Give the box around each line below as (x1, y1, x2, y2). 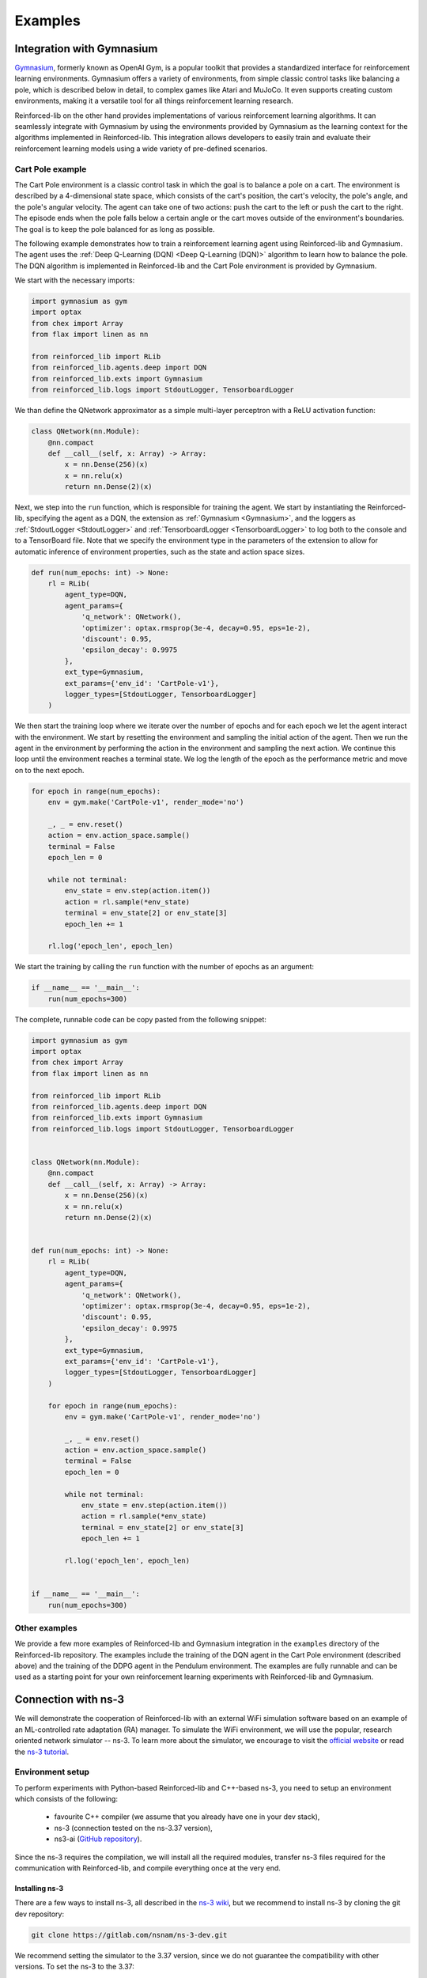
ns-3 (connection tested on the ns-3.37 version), (54, 1823, 213, 1832)
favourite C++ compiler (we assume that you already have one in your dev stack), (54, 1812, 320, 1821)
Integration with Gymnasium (14, 42, 158, 55)
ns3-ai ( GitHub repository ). (54, 1834, 142, 1843)
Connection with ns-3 (14, 1693, 125, 1707)
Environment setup (14, 1767, 90, 1778)
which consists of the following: (14, 1794, 119, 1804)
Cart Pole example (14, 163, 87, 174)
